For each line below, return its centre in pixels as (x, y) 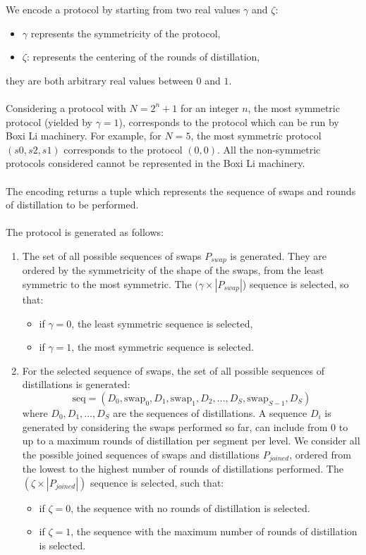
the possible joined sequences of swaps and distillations (141, 454)
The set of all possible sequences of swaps (112, 255)
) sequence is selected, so (295, 283)
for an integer (209, 107)
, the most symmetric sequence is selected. (163, 347)
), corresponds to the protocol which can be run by (229, 121)
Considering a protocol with (66, 107)
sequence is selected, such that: (157, 482)
